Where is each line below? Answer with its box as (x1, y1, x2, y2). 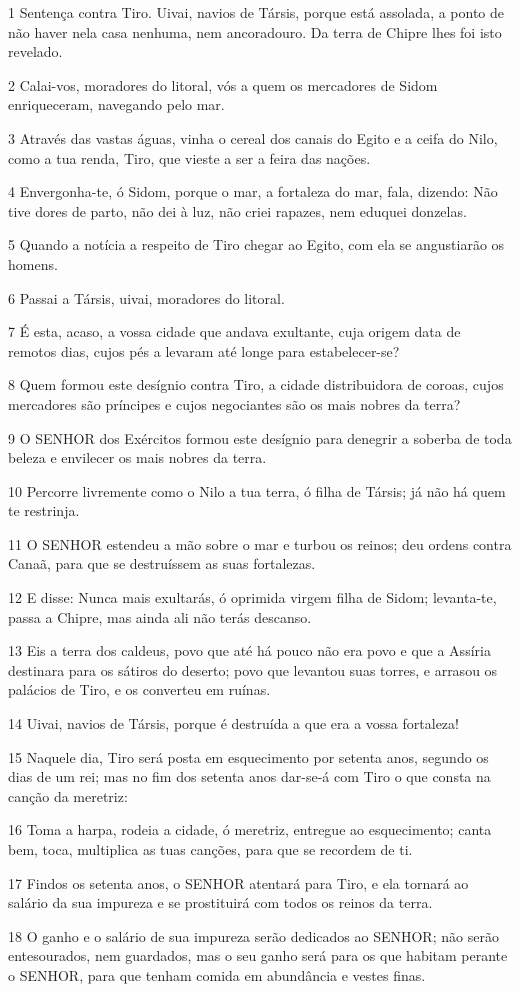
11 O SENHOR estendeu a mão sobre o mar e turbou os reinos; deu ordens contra (8, 533, 512, 554)
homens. (8, 253, 58, 274)
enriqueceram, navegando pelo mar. (8, 94, 225, 115)
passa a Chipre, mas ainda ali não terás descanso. (8, 606, 312, 627)
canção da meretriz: (8, 785, 128, 806)
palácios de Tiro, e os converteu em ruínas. (8, 679, 271, 700)
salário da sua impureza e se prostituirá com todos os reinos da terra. (8, 892, 433, 913)
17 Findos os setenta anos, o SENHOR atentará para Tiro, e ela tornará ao (8, 872, 469, 893)
